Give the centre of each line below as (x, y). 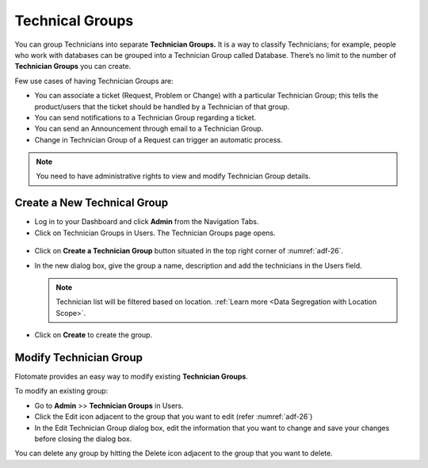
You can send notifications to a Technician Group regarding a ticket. (145, 117)
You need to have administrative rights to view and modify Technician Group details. (173, 176)
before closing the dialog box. (83, 439)
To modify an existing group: (61, 391)
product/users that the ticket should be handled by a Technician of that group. (162, 106)
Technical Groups (74, 21)
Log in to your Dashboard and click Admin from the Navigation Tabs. (147, 222)
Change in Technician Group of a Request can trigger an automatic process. (159, 139)
